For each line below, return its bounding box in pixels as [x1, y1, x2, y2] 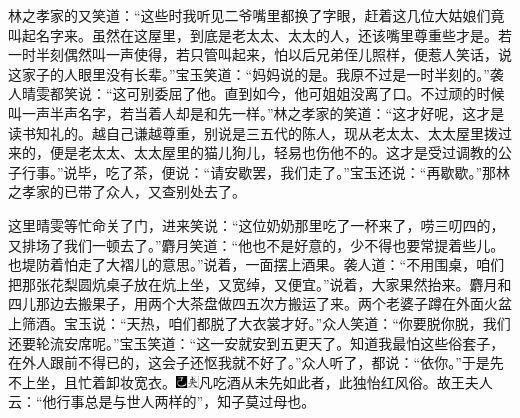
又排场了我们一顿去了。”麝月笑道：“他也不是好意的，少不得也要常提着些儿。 [8, 234, 505, 255]
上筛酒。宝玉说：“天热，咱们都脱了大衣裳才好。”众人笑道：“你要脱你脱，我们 [8, 312, 511, 333]
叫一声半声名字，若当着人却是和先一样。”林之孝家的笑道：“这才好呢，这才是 [8, 102, 505, 123]
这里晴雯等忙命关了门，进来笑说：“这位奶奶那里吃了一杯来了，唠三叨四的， [8, 214, 505, 235]
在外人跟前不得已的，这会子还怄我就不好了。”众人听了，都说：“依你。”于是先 [8, 352, 504, 373]
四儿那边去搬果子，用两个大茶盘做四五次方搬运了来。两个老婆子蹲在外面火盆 [8, 293, 512, 314]
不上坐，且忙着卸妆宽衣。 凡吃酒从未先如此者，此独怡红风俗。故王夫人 [8, 371, 493, 392]
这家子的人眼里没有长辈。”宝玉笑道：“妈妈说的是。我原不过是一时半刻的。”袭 [8, 63, 504, 84]
